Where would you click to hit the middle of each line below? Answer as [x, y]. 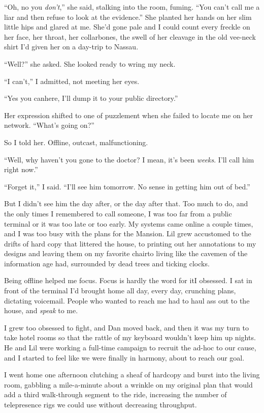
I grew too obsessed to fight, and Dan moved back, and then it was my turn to [126, 327]
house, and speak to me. [41, 310]
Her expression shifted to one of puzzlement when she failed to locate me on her [128, 115]
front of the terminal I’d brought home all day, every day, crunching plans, [120, 291]
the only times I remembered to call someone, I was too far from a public [118, 213]
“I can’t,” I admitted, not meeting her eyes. [72, 81]
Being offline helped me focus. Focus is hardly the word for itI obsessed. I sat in [128, 280]
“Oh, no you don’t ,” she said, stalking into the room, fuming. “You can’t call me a [132, 7]
